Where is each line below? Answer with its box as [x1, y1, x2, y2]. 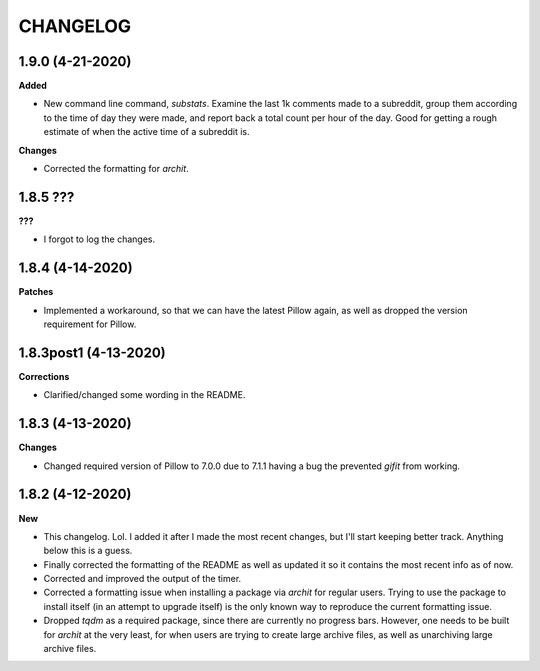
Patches [18, 286, 54, 298]
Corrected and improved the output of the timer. [43, 573, 242, 585]
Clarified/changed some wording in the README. [43, 389, 246, 401]
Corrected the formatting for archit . [43, 163, 189, 175]
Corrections [18, 370, 70, 382]
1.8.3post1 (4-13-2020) [18, 344, 166, 361]
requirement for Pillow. [43, 318, 137, 330]
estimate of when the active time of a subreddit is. [43, 126, 250, 138]
